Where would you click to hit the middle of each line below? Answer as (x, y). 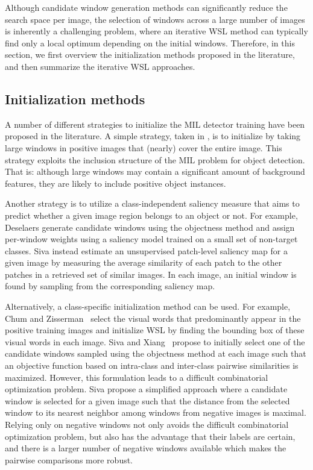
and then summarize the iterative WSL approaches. (100, 66)
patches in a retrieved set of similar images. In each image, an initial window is (151, 274)
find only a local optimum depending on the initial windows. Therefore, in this (150, 42)
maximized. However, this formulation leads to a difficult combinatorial (137, 377)
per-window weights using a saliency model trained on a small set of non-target (151, 239)
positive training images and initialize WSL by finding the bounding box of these (155, 330)
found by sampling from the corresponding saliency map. (110, 286)
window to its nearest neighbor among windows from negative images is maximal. (156, 412)
